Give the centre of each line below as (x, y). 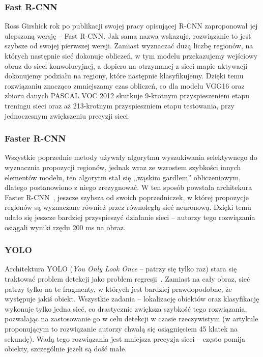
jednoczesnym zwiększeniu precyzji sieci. (67, 115)
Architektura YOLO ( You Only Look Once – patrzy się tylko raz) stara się (121, 269)
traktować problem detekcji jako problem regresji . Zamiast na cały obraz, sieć (127, 278)
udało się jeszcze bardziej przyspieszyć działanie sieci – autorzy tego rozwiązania (130, 217)
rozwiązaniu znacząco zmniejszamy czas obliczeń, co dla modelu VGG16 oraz (125, 85)
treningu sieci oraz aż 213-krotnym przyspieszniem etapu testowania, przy (120, 105)
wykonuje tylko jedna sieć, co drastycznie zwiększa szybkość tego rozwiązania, (126, 308)
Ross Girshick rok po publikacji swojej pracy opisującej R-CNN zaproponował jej (131, 26)
